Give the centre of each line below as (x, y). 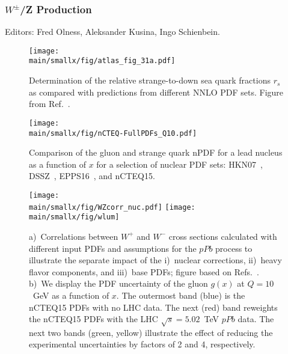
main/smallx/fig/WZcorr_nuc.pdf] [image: (112, 207)
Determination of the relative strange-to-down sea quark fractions (150, 80)
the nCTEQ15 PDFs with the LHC (93, 319)
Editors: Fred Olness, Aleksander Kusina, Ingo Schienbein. (112, 32)
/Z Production (56, 9)
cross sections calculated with (223, 236)
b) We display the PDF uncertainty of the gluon (118, 283)
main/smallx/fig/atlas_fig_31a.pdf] (102, 61)
